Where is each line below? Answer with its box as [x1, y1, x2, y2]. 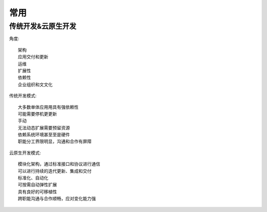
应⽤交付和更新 [18, 54, 48, 60]
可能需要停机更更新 [18, 111, 57, 117]
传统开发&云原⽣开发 [9, 22, 77, 31]
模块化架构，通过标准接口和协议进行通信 [18, 161, 100, 167]
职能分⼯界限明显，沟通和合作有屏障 [18, 139, 91, 144]
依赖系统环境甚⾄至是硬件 [18, 132, 70, 138]
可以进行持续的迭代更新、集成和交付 [18, 168, 91, 174]
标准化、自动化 [18, 175, 48, 181]
